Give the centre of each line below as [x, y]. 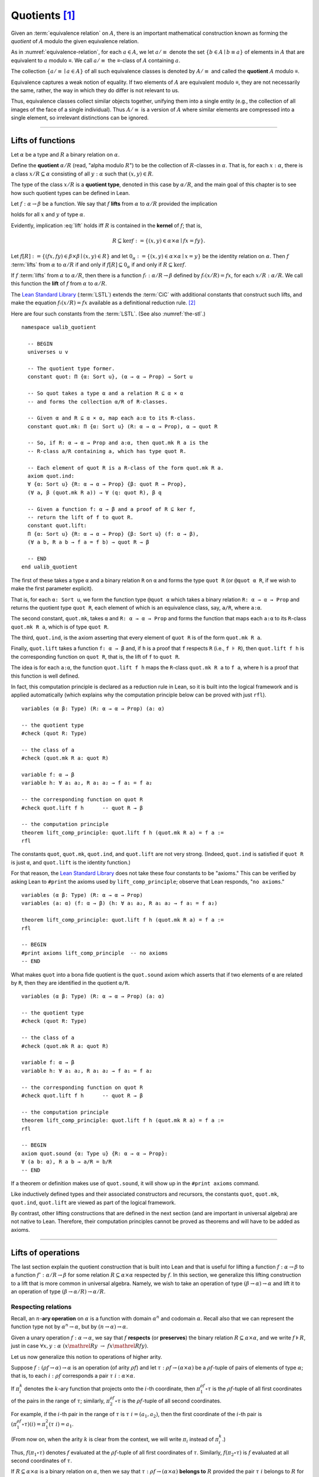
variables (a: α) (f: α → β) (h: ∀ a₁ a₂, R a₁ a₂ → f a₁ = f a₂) [120, 903]
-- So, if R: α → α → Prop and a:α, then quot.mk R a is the [118, 443]
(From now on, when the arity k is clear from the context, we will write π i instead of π [115, 1440]
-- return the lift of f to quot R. [81, 517]
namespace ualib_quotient [59, 327]
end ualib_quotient [50, 567]
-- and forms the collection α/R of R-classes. [98, 401]
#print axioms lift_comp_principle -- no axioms [95, 953]
